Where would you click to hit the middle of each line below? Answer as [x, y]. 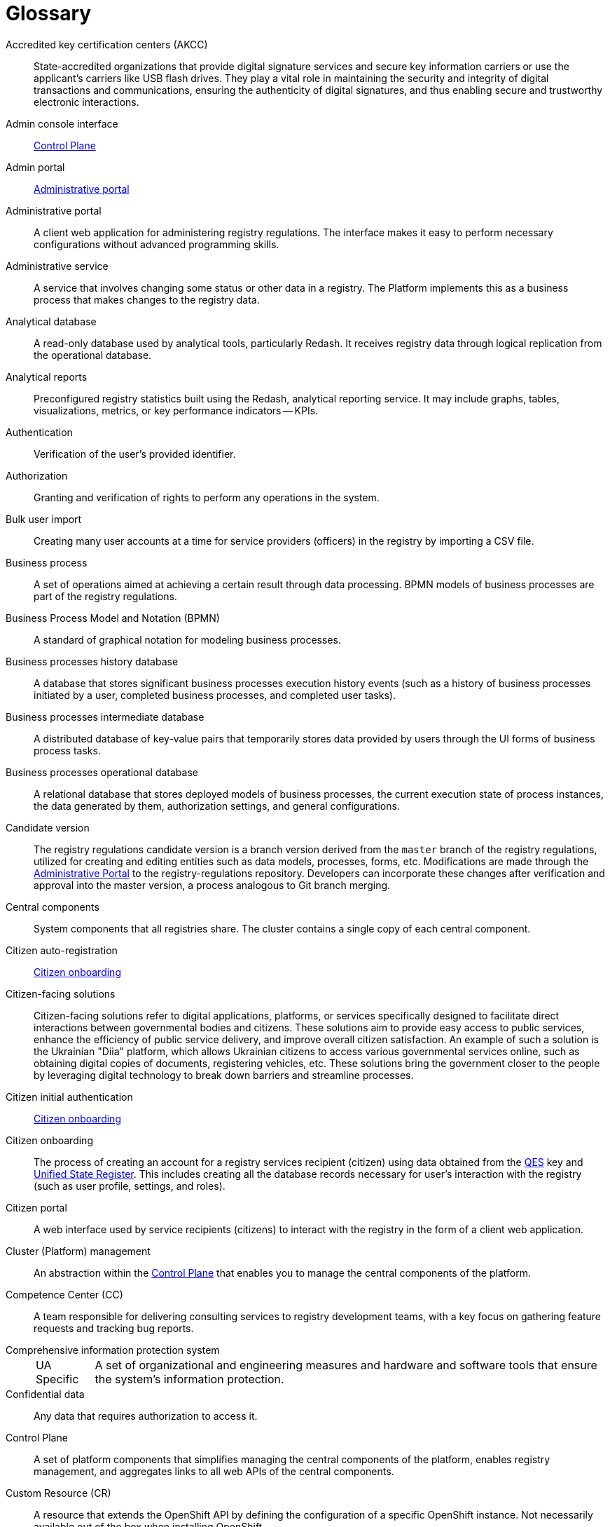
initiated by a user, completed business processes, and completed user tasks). [215, 695]
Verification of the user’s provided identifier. [135, 454]
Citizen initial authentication [69, 1097]
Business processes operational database [102, 772]
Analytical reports [47, 376]
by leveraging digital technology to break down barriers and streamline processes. [224, 1075]
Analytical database [51, 321]
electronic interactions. [86, 102]
